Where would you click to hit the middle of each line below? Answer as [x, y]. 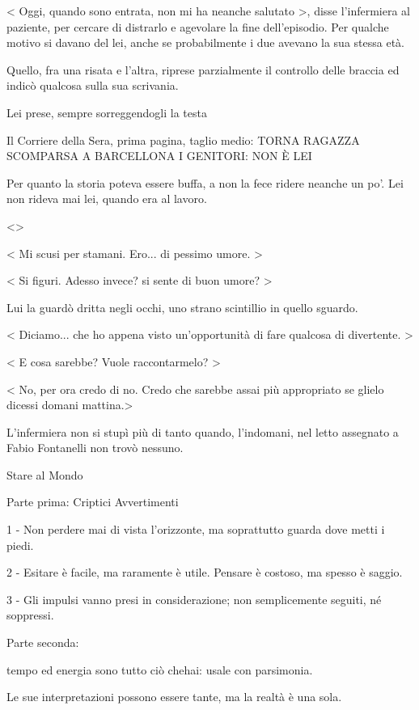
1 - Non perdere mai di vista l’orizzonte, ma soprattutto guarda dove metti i [196, 529]
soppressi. [30, 615]
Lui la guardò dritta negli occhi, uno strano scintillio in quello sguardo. [182, 307]
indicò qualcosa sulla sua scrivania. [93, 85]
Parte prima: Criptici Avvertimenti [93, 502]
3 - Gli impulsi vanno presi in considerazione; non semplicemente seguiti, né [194, 599]
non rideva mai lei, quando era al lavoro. [107, 199]
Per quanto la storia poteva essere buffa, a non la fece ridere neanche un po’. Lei [205, 182]
